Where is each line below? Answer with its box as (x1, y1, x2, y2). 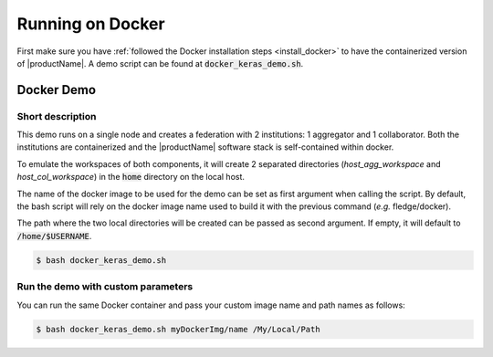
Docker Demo (16, 82, 96, 98)
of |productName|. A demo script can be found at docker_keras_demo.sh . (16, 58, 304, 68)
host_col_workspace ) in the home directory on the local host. (16, 172, 246, 183)
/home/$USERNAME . (16, 230, 92, 241)
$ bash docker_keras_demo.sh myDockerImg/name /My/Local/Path (36, 324, 320, 334)
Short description (16, 110, 97, 122)
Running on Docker (16, 14, 165, 34)
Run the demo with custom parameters (16, 280, 194, 293)
